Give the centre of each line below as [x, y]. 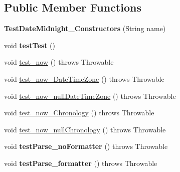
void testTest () [30, 45]
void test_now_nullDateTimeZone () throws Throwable [90, 96]
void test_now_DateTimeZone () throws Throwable [84, 78]
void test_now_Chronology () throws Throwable [79, 113]
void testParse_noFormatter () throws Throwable [86, 146]
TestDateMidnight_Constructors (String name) [85, 28]
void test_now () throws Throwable [59, 62]
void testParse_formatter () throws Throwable [81, 163]
